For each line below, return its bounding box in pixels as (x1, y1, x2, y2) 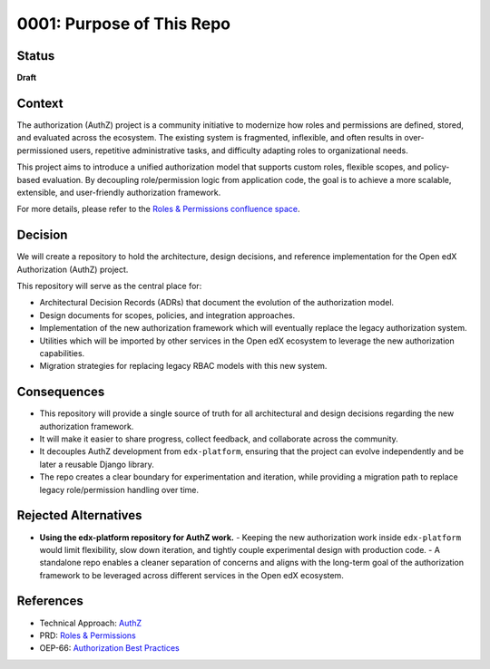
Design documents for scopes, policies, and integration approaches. (39, 309, 295, 321)
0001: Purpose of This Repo (16, 14, 231, 34)
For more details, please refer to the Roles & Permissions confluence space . (16, 204, 300, 215)
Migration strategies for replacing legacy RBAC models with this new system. (39, 361, 328, 372)
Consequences (16, 384, 105, 400)
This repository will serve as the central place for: (16, 281, 202, 291)
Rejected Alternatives (16, 508, 142, 523)
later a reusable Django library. (39, 459, 154, 470)
